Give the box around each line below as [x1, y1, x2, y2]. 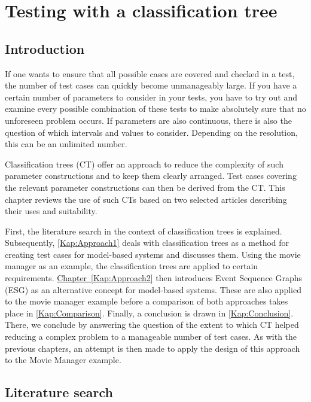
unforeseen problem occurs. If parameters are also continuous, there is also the [5, 114, 292, 126]
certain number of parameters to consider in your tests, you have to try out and [5, 90, 298, 103]
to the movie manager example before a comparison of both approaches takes [5, 295, 288, 307]
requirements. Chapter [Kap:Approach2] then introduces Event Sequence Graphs [5, 272, 303, 284]
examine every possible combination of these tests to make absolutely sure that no [5, 102, 306, 115]
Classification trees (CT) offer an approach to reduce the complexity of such [5, 157, 283, 170]
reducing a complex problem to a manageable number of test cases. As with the [5, 330, 297, 343]
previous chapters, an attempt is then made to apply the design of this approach [5, 342, 300, 354]
